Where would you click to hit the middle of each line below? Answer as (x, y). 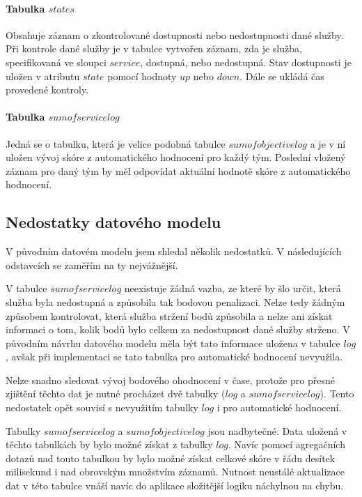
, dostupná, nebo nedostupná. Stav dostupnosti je (246, 62)
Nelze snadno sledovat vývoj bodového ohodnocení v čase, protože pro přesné (170, 380)
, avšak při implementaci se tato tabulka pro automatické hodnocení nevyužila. (174, 357)
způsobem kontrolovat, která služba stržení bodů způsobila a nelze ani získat (169, 315)
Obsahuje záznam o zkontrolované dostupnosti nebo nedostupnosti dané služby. (175, 35)
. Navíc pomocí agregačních (286, 444)
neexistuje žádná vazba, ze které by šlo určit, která (233, 288)
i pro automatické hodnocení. (279, 407)
